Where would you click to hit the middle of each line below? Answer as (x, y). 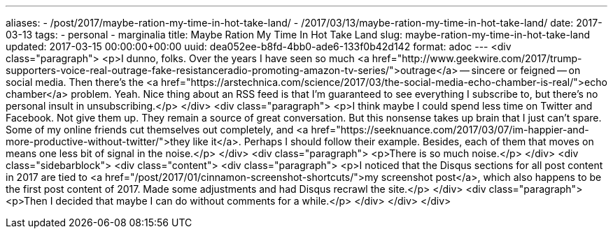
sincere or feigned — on (526, 70)
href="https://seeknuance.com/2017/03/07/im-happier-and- (450, 130)
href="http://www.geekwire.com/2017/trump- (477, 58)
